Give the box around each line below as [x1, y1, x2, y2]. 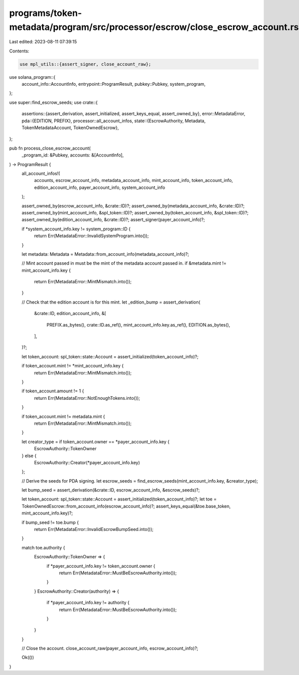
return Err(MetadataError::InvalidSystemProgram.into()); [34, 233, 149, 239]
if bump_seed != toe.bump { [21, 519, 79, 525]
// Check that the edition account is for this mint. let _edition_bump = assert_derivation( [21, 299, 200, 305]
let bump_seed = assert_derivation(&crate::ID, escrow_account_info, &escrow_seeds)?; [21, 487, 200, 493]
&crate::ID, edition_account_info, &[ [34, 311, 107, 317]
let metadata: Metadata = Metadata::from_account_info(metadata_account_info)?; [21, 251, 189, 257]
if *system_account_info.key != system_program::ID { [21, 226, 131, 232]
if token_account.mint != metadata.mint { [21, 413, 105, 419]
